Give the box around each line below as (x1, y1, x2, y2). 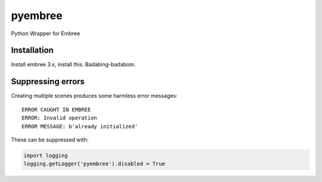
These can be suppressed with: (11, 136, 89, 143)
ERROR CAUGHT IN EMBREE (21, 106, 91, 113)
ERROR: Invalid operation (21, 115, 98, 122)
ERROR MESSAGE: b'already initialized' (21, 123, 138, 129)
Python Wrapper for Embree (11, 30, 80, 37)
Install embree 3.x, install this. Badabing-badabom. (11, 61, 136, 68)
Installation (11, 45, 54, 55)
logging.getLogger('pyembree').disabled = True (23, 161, 165, 167)
